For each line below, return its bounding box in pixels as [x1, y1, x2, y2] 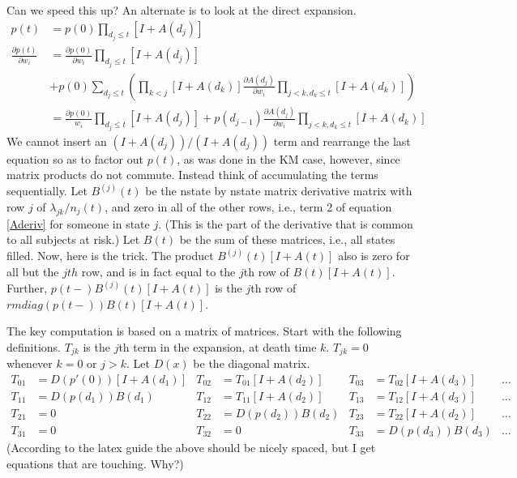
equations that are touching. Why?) [6, 455, 184, 472]
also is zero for [338, 247, 410, 264]
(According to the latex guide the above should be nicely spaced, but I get [6, 438, 376, 455]
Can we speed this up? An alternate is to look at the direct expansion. [6, 2, 357, 18]
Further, [6, 279, 48, 296]
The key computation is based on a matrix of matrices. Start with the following [6, 322, 402, 339]
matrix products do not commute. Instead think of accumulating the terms [6, 166, 378, 183]
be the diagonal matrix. [193, 355, 310, 372]
